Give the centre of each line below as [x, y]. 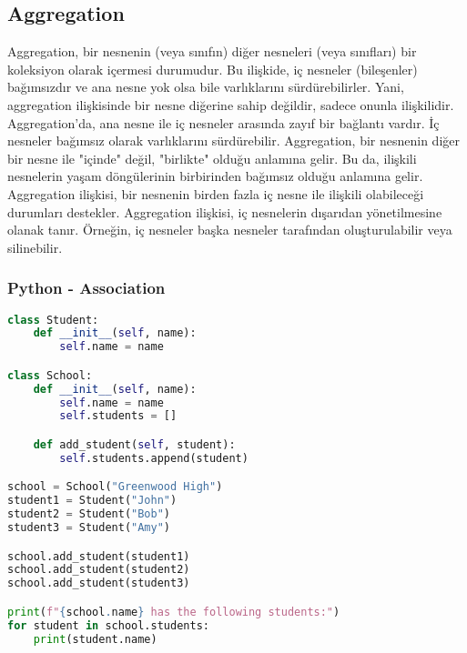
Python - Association [86, 288]
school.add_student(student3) [99, 583]
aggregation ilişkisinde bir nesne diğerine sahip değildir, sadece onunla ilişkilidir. [231, 104]
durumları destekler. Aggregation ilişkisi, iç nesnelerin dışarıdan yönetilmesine [225, 211]
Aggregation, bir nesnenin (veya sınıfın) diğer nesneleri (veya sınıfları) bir [212, 51]
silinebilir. [35, 247]
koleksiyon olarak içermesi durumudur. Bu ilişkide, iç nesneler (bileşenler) [213, 69]
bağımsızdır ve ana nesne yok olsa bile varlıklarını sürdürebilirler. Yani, [206, 87]
